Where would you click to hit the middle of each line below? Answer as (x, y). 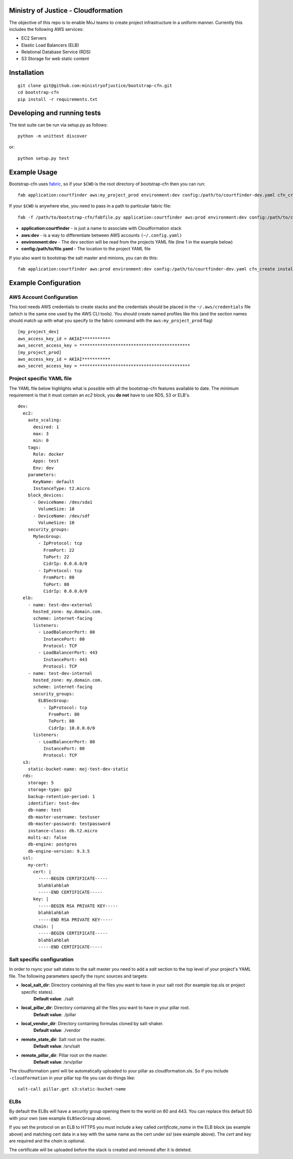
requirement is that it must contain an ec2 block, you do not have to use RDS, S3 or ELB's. (100, 395)
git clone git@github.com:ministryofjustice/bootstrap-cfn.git (95, 85)
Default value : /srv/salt (57, 1046)
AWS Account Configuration (43, 297)
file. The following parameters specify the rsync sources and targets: (79, 976)
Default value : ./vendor (57, 1030)
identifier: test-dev (54, 803)
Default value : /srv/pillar (58, 1062)
